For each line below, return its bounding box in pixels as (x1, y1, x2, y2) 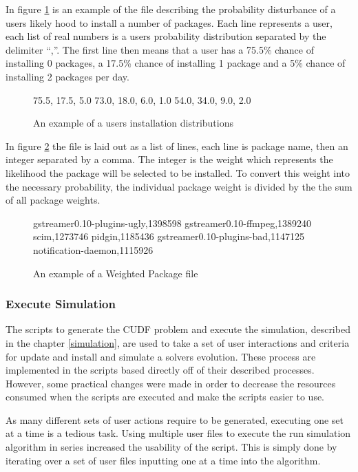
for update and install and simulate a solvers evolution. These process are (6, 349, 316, 363)
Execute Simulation (6, 295, 116, 312)
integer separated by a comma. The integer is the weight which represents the (6, 152, 333, 167)
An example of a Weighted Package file (33, 266, 198, 280)
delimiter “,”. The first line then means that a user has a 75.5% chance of (6, 42, 314, 56)
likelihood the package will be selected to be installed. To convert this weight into (6, 165, 350, 180)
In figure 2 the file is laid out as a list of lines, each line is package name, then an (6, 138, 348, 153)
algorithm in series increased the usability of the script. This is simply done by (6, 440, 337, 454)
